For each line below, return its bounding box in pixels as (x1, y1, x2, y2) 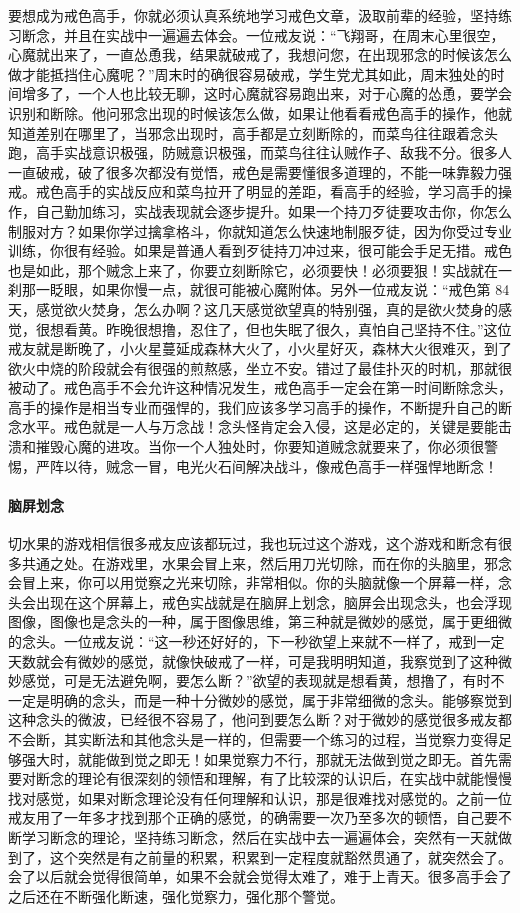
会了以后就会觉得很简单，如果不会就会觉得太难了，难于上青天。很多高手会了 (8, 866, 512, 887)
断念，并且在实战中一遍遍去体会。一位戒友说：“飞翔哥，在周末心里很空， (21, 24, 505, 45)
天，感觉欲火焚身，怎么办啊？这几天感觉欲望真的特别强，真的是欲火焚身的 (8, 298, 498, 319)
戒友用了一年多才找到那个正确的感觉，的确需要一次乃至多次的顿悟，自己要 (8, 807, 498, 828)
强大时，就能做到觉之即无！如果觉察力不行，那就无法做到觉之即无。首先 (21, 748, 498, 769)
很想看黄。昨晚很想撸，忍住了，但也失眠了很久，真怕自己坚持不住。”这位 (35, 318, 512, 339)
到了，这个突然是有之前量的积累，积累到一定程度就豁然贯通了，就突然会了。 (8, 846, 512, 867)
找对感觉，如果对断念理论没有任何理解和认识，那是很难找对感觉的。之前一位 (8, 787, 512, 808)
